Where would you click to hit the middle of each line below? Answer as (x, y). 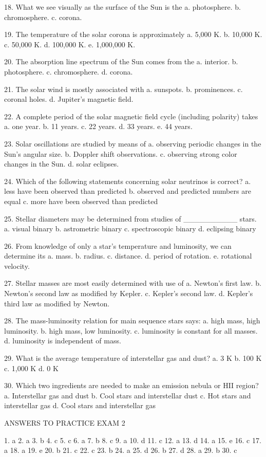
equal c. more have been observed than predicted (81, 201)
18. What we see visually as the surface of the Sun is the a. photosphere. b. (122, 7)
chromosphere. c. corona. (43, 17)
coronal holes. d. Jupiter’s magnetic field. (69, 99)
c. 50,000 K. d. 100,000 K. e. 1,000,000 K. (70, 44)
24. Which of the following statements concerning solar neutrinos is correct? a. (128, 181)
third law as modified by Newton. (57, 303)
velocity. (17, 266)
